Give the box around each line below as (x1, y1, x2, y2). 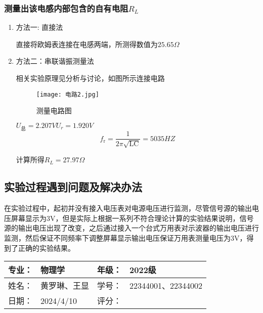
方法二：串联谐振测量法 (16, 56, 94, 66)
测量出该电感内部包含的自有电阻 (4, 2, 128, 14)
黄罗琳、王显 (40, 280, 90, 292)
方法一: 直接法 (16, 22, 63, 32)
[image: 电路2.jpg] (36, 91, 99, 98)
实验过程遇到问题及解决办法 (4, 179, 142, 195)
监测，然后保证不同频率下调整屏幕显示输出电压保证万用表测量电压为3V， (4, 233, 247, 243)
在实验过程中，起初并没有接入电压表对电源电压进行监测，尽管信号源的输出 (4, 203, 252, 213)
